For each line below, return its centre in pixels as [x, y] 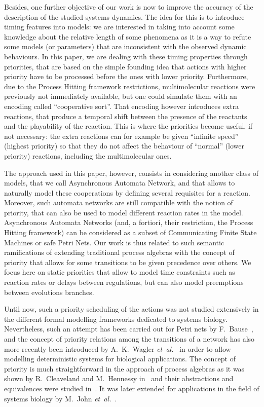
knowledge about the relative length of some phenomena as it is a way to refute [128, 36]
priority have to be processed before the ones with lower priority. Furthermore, [126, 76]
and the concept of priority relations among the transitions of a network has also [129, 339]
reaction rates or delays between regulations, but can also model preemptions [124, 282]
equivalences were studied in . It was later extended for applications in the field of [132, 388]
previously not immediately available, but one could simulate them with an [121, 96]
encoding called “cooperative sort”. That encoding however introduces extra [122, 106]
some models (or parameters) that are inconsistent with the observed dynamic [125, 46]
